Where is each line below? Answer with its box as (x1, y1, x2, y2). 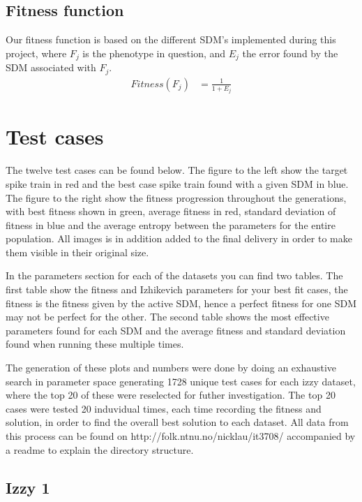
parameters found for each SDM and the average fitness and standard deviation (6, 323, 346, 337)
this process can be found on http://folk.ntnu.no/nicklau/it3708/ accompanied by (6, 429, 356, 443)
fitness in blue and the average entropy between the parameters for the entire (6, 217, 335, 232)
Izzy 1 (6, 476, 50, 498)
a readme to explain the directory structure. (6, 442, 194, 457)
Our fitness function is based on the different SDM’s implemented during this (6, 32, 336, 47)
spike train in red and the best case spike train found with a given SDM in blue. (6, 176, 349, 191)
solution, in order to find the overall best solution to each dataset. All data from (6, 415, 349, 429)
